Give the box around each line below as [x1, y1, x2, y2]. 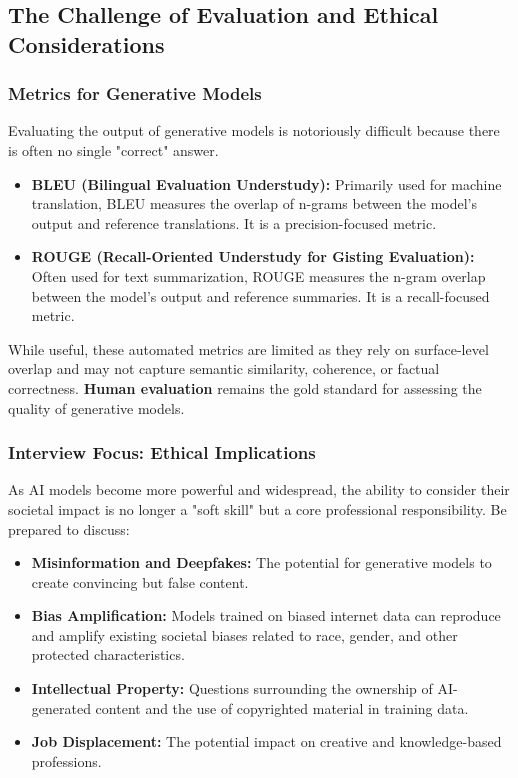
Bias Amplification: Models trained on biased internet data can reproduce [31, 605, 501, 626]
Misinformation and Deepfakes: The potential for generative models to [31, 552, 492, 573]
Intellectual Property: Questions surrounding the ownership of [31, 678, 433, 699]
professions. [31, 750, 102, 771]
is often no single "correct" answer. [8, 139, 219, 160]
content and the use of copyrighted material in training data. [95, 697, 469, 718]
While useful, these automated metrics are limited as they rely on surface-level [8, 338, 489, 359]
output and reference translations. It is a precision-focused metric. [31, 212, 437, 233]
